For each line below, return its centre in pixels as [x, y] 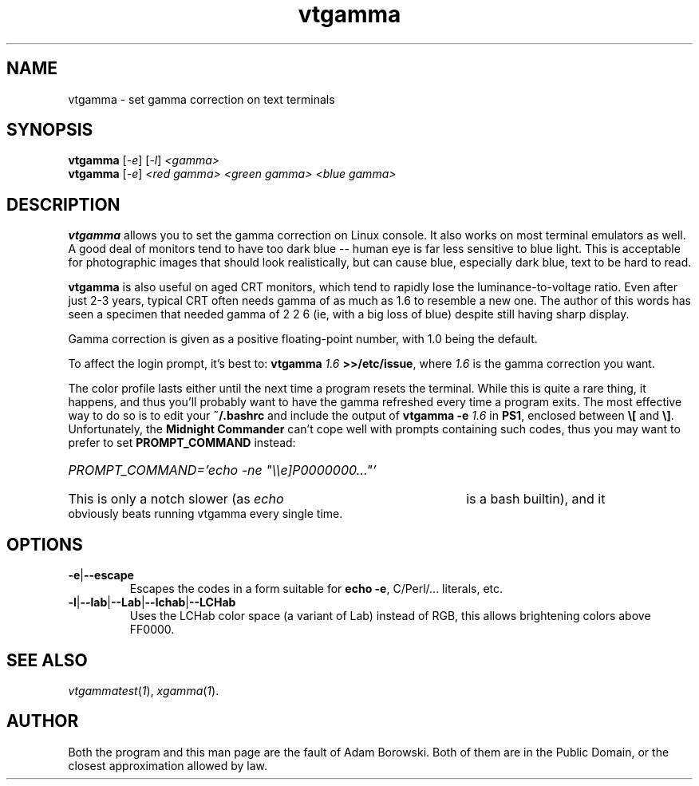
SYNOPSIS [50, 130]
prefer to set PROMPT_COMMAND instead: [182, 443]
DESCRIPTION [63, 204]
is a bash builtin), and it [536, 499]
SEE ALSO [47, 660]
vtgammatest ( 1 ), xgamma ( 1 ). [144, 690]
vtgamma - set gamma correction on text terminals [201, 99]
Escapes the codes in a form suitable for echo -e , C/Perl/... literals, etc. [316, 589]
